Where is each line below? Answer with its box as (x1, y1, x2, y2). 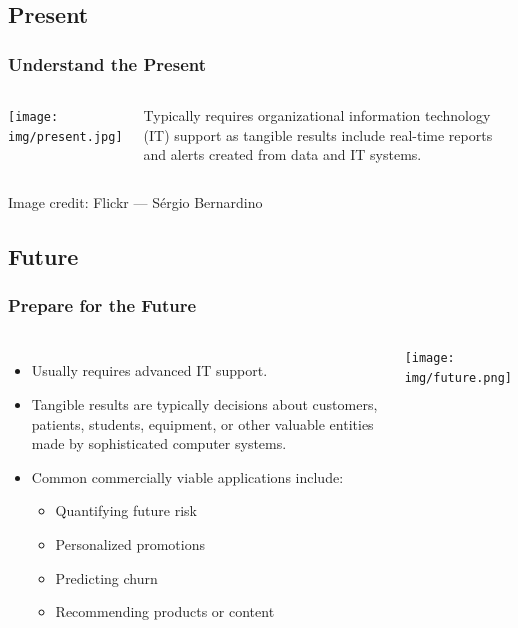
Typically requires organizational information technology (143, 105, 491, 125)
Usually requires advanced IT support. (31, 360, 268, 381)
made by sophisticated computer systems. (31, 433, 287, 454)
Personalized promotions (55, 533, 205, 554)
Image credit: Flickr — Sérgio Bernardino (8, 191, 263, 212)
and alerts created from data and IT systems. (143, 144, 422, 165)
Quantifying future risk (55, 500, 197, 521)
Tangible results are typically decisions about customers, (31, 393, 378, 414)
